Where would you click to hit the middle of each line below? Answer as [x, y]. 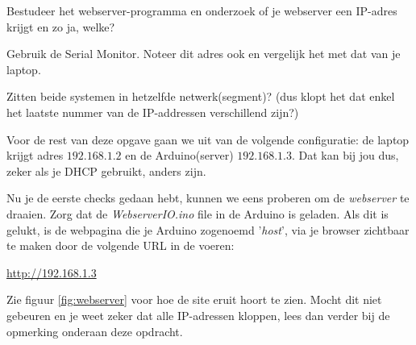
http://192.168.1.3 [52, 272]
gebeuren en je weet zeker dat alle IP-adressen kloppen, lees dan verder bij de [198, 315]
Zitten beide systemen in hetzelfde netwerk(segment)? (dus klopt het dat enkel [201, 96]
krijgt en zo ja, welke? [61, 26]
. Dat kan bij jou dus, [345, 155]
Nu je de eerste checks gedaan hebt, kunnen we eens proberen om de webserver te [208, 198]
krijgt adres [35, 155]
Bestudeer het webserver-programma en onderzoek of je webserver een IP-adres [202, 10]
